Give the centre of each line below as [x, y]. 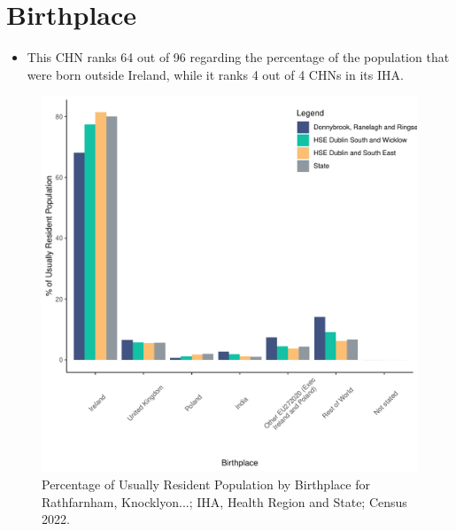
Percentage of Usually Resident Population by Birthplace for [206, 484]
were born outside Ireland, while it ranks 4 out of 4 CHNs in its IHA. [215, 74]
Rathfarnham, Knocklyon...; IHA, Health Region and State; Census [224, 501]
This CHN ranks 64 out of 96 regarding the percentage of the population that [238, 57]
